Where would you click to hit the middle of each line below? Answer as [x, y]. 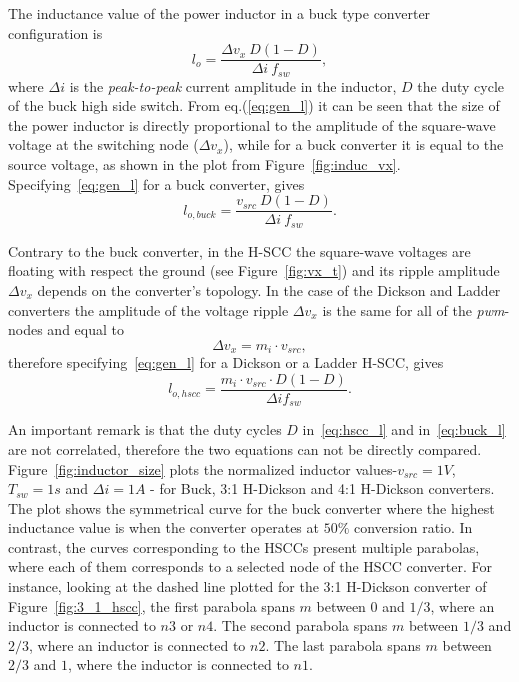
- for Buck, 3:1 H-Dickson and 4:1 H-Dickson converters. [322, 488]
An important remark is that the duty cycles [145, 429]
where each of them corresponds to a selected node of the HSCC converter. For [250, 566]
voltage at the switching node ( [103, 144]
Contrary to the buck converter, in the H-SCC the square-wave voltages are [239, 250]
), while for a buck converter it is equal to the [363, 144]
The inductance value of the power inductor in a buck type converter [219, 13]
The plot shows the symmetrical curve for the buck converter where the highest [251, 507]
